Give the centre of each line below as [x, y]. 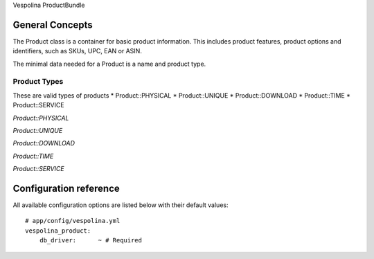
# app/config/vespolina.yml [73, 221]
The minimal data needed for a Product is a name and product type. [109, 64]
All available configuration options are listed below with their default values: [121, 205]
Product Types [38, 82]
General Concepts [53, 25]
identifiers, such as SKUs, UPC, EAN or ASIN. [77, 51]
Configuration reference [66, 188]
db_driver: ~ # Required [90, 240]
